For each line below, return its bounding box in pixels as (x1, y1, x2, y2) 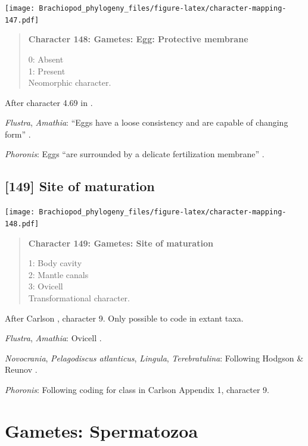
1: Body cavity (28, 257, 82, 269)
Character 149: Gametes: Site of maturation (28, 236, 213, 249)
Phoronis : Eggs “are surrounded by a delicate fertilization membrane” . (5, 148, 265, 160)
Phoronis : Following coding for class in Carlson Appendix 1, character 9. (5, 383, 269, 395)
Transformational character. (28, 291, 130, 304)
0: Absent (28, 52, 64, 65)
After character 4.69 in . (5, 96, 93, 108)
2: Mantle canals (28, 268, 89, 280)
